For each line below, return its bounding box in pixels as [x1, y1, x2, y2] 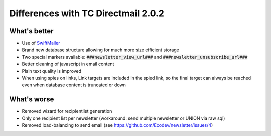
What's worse [9, 95, 54, 104]
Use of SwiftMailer [22, 40, 60, 46]
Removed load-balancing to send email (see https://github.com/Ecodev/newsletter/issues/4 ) [22, 122, 213, 128]
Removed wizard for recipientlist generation [22, 108, 112, 114]
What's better [9, 27, 54, 35]
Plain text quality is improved [22, 68, 82, 74]
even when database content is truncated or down [22, 82, 126, 88]
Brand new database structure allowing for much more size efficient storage [22, 47, 179, 53]
